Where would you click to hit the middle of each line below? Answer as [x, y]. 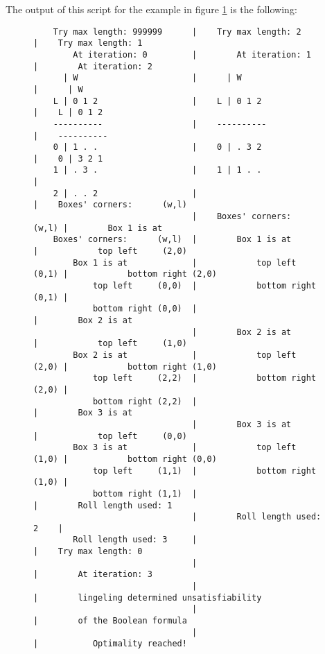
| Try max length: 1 [88, 43]
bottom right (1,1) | [145, 493]
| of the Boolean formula [110, 621]
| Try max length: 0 [88, 552]
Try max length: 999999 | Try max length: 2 [177, 32]
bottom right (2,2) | [145, 401]
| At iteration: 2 [93, 66]
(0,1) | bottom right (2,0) [125, 274]
